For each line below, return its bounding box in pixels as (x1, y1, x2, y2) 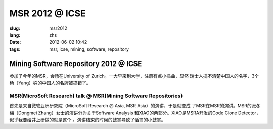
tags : (9, 46, 21, 52)
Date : (9, 39, 21, 45)
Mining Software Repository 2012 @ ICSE (9, 59, 142, 68)
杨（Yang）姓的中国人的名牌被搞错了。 (9, 80, 91, 86)
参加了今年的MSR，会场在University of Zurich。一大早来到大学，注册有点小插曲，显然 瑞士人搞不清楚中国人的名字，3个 (9, 73, 259, 79)
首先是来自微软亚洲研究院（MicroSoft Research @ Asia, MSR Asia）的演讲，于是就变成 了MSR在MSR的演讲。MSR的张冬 (9, 103, 261, 109)
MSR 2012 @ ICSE (9, 8, 86, 19)
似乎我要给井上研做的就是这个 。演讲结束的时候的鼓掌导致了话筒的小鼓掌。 (9, 116, 166, 123)
